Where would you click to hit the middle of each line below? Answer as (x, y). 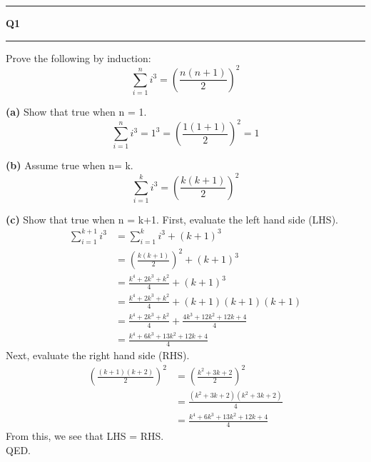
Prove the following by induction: (78, 57)
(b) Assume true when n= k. (70, 165)
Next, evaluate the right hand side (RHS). (98, 355)
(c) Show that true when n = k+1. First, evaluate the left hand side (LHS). (172, 219)
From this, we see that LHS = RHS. (85, 436)
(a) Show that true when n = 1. (76, 112)
